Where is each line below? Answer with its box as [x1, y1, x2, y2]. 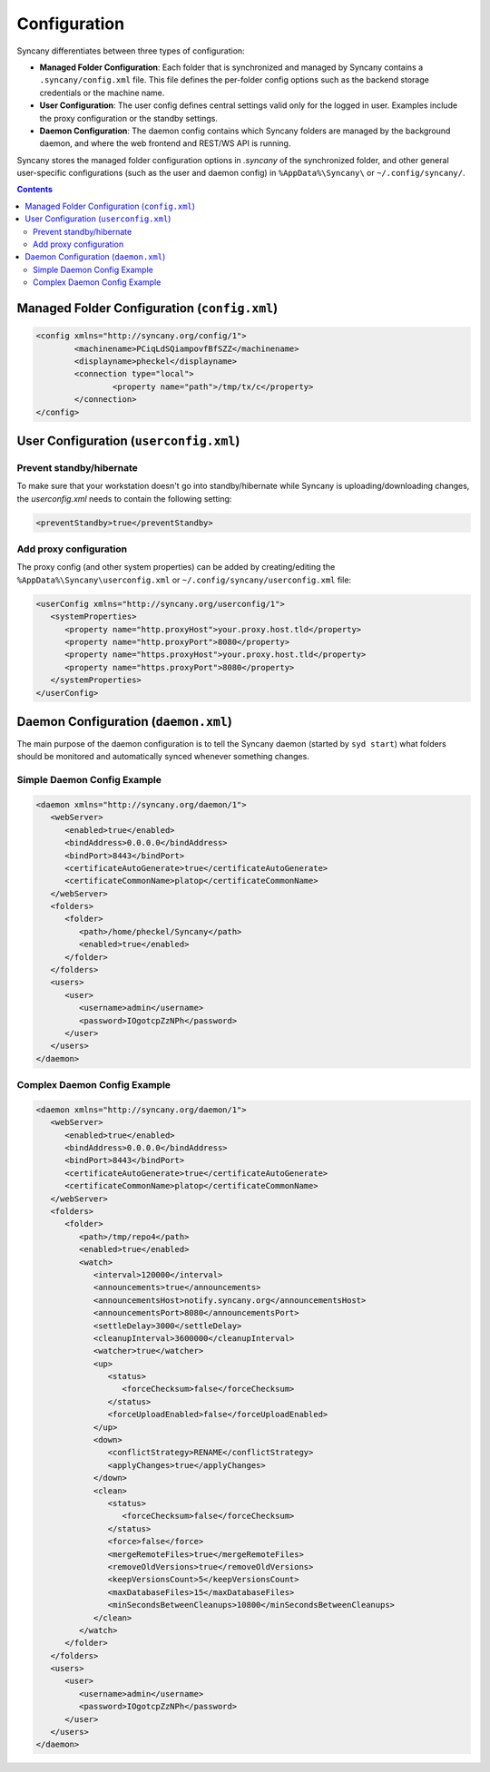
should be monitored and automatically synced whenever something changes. [16, 751, 310, 762]
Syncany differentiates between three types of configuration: [16, 45, 245, 56]
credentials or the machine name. [39, 87, 165, 98]
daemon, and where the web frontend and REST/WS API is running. [39, 138, 291, 149]
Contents [16, 184, 54, 195]
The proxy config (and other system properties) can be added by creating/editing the [16, 562, 336, 573]
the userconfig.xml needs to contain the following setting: [16, 493, 232, 504]
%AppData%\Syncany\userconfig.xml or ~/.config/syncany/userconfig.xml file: [16, 574, 352, 585]
